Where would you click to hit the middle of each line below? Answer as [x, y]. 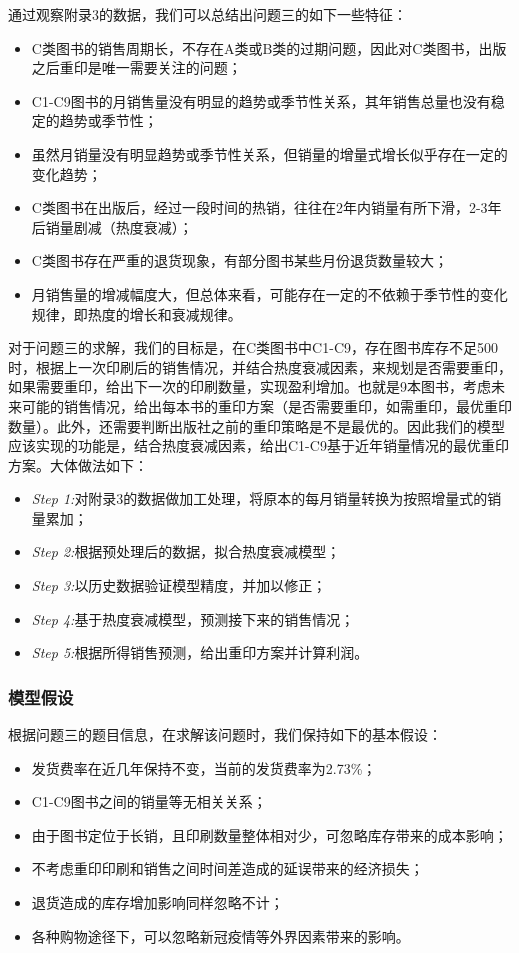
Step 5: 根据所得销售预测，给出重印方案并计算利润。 [200, 652]
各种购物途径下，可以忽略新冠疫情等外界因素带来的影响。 [220, 935]
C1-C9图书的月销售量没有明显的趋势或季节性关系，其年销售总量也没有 [261, 100]
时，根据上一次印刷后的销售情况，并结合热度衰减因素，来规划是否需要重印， [260, 366]
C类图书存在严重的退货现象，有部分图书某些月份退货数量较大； [239, 260]
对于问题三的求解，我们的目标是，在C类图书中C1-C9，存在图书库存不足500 [253, 347]
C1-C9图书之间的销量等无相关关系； [149, 801]
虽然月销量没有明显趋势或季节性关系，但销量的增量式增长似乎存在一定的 [269, 153]
